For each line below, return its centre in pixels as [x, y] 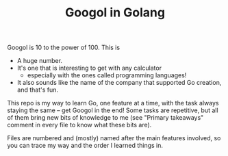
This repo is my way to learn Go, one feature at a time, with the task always [113, 103]
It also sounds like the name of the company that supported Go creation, [119, 83]
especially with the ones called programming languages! [107, 75]
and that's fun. [38, 90]
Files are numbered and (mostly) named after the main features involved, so [114, 138]
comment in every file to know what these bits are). [79, 125]
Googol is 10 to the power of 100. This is [64, 48]
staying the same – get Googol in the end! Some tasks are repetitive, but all [113, 110]
